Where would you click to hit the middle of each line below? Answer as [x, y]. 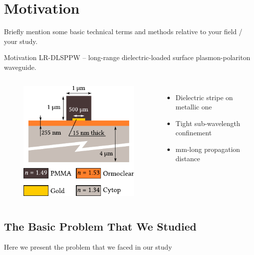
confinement [194, 133]
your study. [21, 41]
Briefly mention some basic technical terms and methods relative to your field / [123, 32]
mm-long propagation [208, 149]
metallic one [194, 107]
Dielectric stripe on [204, 97]
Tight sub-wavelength [208, 123]
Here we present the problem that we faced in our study [88, 246]
